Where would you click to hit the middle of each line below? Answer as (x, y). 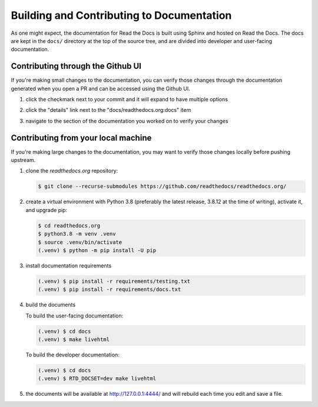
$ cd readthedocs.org (69, 226)
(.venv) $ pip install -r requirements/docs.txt (110, 289)
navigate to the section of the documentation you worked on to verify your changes (127, 121)
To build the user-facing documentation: (74, 316)
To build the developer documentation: (73, 355)
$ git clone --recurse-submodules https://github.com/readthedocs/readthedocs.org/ (162, 186)
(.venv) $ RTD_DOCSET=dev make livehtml (97, 379)
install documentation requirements (69, 266)
